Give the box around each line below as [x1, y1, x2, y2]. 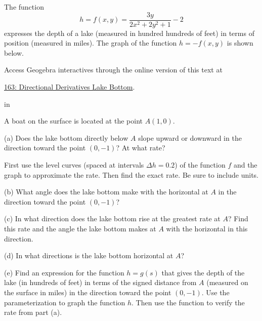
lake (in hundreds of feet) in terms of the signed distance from [4, 277, 197, 288]
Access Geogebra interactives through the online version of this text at [4, 64, 223, 75]
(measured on [206, 277, 248, 288]
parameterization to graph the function [4, 297, 125, 307]
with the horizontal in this [166, 223, 248, 233]
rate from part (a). [4, 307, 62, 317]
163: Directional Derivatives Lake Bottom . [4, 82, 135, 92]
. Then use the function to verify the [132, 297, 245, 307]
